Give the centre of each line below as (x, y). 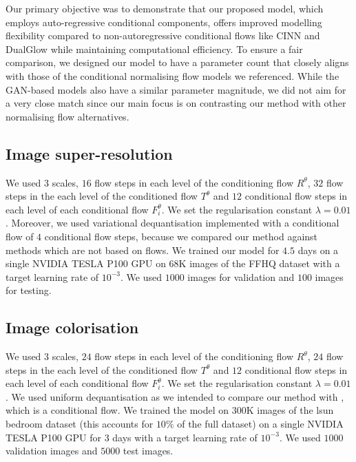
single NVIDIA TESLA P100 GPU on (86, 263)
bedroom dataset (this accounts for (80, 424)
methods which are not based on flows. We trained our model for (143, 250)
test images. (148, 451)
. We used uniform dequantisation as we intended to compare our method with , (175, 396)
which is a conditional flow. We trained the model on (117, 410)
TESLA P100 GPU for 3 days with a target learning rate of (132, 437)
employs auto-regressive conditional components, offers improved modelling (164, 22)
